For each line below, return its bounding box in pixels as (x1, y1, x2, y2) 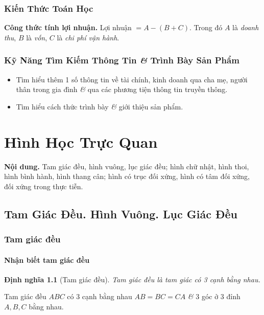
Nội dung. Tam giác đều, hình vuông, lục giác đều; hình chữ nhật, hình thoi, (4, 161, 249, 171)
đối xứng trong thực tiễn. (4, 181, 83, 191)
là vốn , (26, 32, 47, 42)
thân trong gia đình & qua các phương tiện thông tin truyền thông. (16, 84, 228, 95)
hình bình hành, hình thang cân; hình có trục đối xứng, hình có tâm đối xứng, (4, 171, 250, 182)
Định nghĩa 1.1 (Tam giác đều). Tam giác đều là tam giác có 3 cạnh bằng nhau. (4, 274, 260, 284)
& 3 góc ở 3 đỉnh (187, 291, 241, 302)
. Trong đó (189, 22, 223, 33)
